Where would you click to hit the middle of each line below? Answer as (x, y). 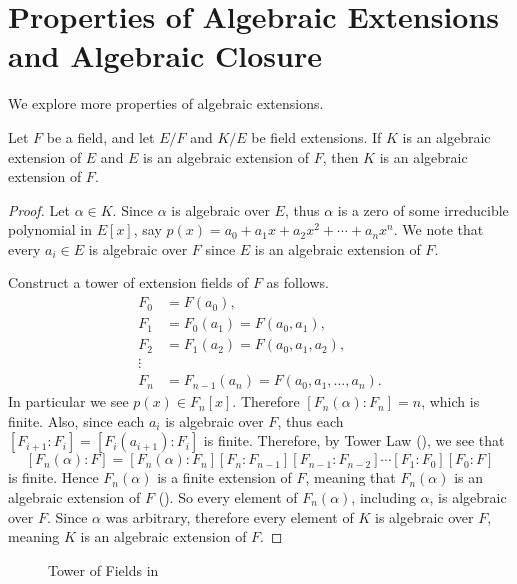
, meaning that (350, 477)
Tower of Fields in (103, 569)
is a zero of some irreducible (423, 209)
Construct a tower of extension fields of (128, 282)
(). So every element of (228, 497)
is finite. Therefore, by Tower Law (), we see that (354, 440)
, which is (450, 401)
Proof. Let (39, 209)
